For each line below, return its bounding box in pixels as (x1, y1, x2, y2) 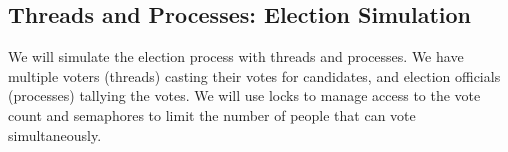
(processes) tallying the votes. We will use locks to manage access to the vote (8, 85, 481, 106)
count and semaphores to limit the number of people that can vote (8, 104, 416, 125)
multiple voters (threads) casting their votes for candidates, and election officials (8, 65, 501, 86)
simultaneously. (8, 124, 102, 145)
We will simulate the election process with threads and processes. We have (8, 46, 464, 67)
